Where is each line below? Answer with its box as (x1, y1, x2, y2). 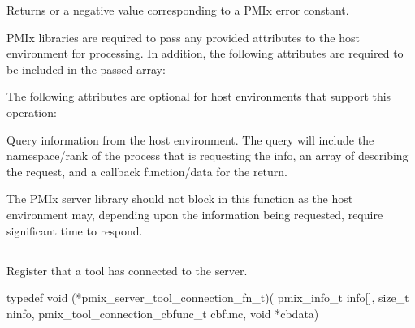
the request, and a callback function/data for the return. (6, 162, 287, 179)
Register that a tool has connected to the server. (6, 261, 248, 278)
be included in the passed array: (6, 60, 166, 77)
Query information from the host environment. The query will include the (6, 131, 374, 148)
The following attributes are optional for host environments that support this (6, 88, 391, 105)
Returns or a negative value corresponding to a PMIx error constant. (6, 2, 349, 18)
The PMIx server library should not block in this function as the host (6, 190, 353, 207)
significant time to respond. (6, 222, 143, 239)
